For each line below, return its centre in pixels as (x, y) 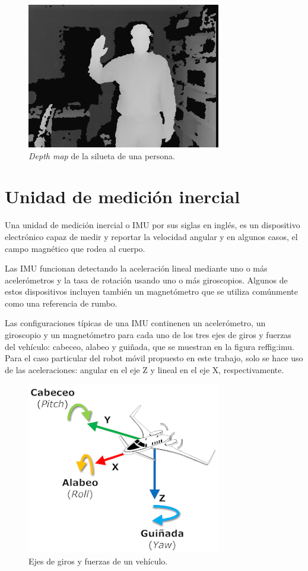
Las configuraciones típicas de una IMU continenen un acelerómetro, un (135, 323)
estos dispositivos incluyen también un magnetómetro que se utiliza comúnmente (151, 291)
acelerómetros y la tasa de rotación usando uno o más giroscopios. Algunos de (146, 280)
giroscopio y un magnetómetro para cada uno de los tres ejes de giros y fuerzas (148, 335)
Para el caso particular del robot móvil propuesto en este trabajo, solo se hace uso (154, 358)
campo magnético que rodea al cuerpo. (75, 248)
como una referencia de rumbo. (61, 303)
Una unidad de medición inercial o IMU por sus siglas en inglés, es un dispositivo (153, 225)
